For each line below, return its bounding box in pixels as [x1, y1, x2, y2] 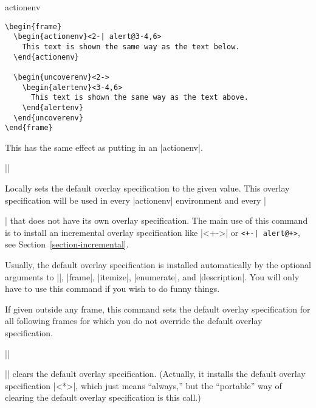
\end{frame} [5, 123, 53, 133]
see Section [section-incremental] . [5, 238, 129, 251]
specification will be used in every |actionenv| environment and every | [5, 193, 266, 206]
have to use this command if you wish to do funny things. [5, 282, 220, 295]
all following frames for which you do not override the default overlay [5, 314, 263, 327]
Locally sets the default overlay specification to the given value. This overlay [5, 182, 290, 194]
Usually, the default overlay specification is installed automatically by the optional [5, 258, 311, 271]
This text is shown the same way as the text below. [22, 42, 240, 51]
